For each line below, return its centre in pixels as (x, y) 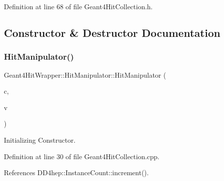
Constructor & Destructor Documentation (112, 32)
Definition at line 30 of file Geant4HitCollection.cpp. (82, 156)
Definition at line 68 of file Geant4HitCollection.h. (78, 6)
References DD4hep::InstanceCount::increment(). (76, 173)
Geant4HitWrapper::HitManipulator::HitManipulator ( (85, 74)
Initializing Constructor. (40, 140)
